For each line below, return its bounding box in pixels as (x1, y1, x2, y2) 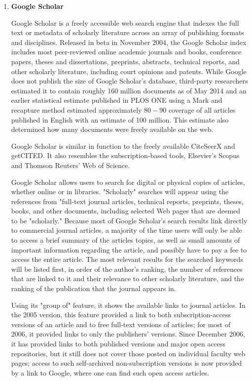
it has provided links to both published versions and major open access (11, 339, 226, 348)
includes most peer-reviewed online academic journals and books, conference (11, 46, 242, 57)
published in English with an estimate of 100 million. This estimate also (11, 114, 229, 125)
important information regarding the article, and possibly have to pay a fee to (11, 244, 247, 254)
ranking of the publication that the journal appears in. (11, 283, 176, 294)
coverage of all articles (168, 104, 236, 115)
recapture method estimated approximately (11, 104, 142, 115)
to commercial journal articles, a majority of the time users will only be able (11, 225, 242, 235)
